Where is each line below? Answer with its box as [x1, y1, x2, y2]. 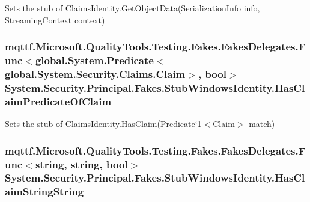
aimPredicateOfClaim [5, 94, 112, 108]
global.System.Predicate [35, 53, 154, 68]
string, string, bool [35, 156, 128, 171]
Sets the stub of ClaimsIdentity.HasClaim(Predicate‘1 [5, 117, 202, 130]
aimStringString [5, 184, 84, 199]
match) [249, 117, 275, 130]
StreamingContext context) [5, 13, 105, 26]
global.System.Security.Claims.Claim [5, 66, 186, 81]
